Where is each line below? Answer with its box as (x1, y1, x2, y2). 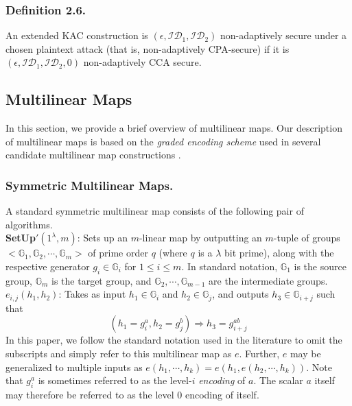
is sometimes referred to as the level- (38, 373, 192, 387)
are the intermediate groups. (209, 273, 328, 287)
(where (159, 246, 187, 260)
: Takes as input (58, 287, 126, 301)
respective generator (5, 259, 90, 273)
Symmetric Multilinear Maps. (5, 176, 174, 193)
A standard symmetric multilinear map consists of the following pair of (5, 204, 304, 218)
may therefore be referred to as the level (5, 387, 174, 401)
